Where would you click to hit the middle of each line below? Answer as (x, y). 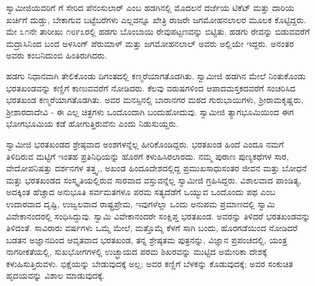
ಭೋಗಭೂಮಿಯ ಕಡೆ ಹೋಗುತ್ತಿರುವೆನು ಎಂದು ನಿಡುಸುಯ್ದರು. (92, 123)
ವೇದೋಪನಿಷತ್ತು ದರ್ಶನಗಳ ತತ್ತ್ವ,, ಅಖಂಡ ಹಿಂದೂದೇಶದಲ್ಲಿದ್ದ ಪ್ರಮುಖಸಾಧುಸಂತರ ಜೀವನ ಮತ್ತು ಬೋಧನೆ (157, 168)
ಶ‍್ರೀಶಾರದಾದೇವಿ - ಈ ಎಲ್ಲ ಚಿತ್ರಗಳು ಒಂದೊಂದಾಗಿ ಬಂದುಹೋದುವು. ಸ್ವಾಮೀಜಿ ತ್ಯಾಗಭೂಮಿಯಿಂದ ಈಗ (150, 111)
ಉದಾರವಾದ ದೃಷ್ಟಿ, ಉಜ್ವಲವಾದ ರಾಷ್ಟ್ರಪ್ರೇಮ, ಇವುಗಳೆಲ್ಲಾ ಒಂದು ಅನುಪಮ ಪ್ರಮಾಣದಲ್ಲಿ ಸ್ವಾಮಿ (141, 203)
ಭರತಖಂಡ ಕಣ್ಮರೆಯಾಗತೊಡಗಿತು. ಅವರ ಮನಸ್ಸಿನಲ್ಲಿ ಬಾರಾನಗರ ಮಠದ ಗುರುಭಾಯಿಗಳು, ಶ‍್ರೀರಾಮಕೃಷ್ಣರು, (155, 100)
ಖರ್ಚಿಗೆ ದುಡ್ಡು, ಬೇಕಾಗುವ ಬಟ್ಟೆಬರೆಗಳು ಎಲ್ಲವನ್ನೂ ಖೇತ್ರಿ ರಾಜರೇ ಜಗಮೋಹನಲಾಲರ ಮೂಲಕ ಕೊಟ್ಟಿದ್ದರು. (156, 19)
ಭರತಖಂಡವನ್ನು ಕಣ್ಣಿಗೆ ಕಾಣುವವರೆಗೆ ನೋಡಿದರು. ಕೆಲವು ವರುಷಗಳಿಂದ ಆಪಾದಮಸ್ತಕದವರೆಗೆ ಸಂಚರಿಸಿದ (151, 88)
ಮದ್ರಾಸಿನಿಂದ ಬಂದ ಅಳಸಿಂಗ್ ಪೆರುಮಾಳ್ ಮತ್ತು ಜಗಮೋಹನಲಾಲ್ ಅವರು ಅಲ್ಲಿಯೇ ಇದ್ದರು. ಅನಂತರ (150, 43)
